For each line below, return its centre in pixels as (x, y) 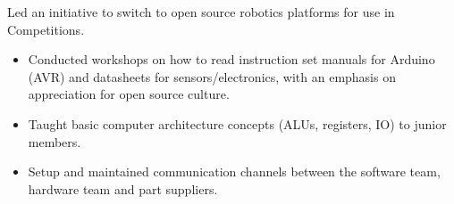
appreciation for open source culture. (129, 94)
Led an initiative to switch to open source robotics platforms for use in (201, 12)
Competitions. (46, 29)
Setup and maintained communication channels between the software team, (234, 171)
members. (55, 141)
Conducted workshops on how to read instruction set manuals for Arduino (231, 59)
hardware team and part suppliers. (123, 188)
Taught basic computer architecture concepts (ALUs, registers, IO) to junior (237, 123)
